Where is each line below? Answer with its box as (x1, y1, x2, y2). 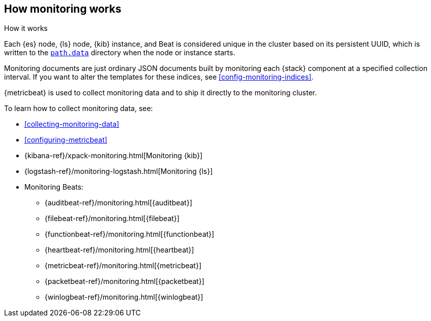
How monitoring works (4, 3, 122, 15)
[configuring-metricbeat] (24, 135, 107, 145)
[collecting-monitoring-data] (24, 120, 119, 129)
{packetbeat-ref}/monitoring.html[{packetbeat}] (45, 277, 205, 286)
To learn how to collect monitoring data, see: (4, 104, 153, 113)
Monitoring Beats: (24, 183, 84, 192)
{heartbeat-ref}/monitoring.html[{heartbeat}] (45, 245, 194, 255)
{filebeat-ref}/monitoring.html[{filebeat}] (45, 214, 179, 223)
